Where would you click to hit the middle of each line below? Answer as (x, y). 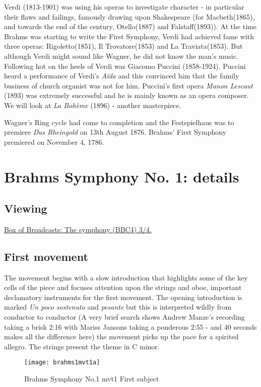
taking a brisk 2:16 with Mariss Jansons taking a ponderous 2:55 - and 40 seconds (130, 326)
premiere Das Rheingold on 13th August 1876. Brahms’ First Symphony (115, 132)
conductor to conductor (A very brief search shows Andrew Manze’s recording (124, 317)
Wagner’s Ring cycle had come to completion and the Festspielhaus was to (119, 122)
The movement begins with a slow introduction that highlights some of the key (126, 277)
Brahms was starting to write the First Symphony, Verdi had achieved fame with (129, 36)
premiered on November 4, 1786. (54, 141)
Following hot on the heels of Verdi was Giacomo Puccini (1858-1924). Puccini (125, 66)
